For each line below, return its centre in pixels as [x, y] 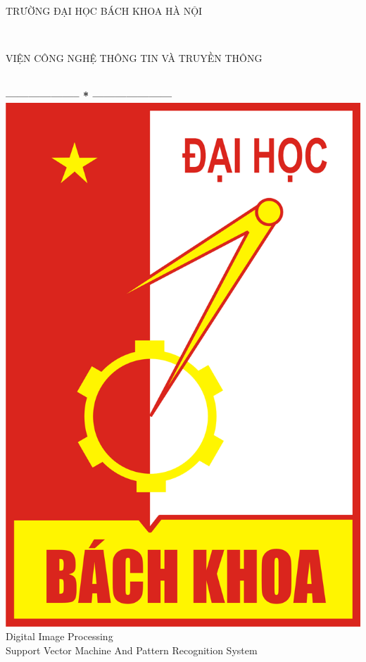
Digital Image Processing [59, 636]
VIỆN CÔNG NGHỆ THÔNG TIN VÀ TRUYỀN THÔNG [134, 58]
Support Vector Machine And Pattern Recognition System [132, 650]
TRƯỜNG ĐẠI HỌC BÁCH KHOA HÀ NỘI [104, 11]
